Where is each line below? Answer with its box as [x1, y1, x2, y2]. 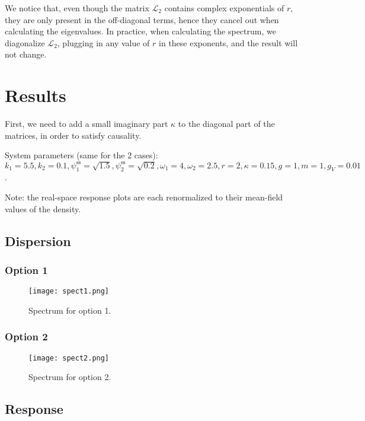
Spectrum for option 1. [28, 304, 111, 316]
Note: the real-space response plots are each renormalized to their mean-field [5, 191, 283, 203]
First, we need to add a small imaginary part [5, 117, 168, 130]
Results [5, 83, 66, 107]
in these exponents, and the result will [159, 36, 298, 49]
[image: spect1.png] [28, 287, 110, 296]
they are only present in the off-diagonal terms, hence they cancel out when [5, 13, 279, 25]
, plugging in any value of [57, 36, 150, 49]
